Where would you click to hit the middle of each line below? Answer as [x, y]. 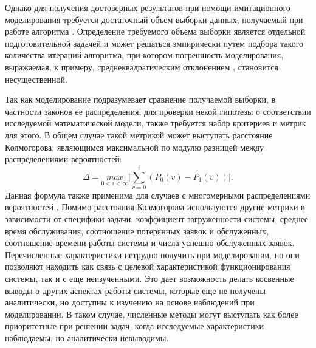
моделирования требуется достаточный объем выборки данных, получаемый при [154, 19]
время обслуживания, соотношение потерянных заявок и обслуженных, [137, 230]
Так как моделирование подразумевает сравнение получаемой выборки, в [140, 99]
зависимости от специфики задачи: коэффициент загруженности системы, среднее [157, 219]
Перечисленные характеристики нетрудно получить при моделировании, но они [152, 254]
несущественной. [36, 79]
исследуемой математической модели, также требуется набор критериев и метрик [156, 123]
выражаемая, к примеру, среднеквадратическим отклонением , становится [142, 67]
